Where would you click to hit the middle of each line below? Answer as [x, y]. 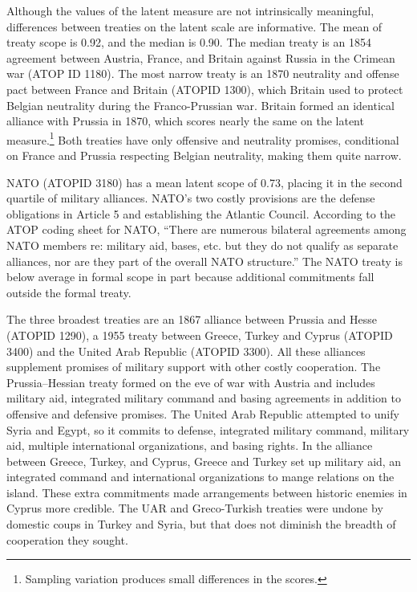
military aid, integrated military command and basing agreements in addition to [204, 398]
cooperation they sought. [67, 539]
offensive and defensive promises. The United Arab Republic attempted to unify [203, 413]
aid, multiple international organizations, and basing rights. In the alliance [190, 445]
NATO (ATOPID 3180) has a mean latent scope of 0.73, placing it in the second [204, 182]
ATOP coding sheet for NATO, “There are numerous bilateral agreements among [206, 229]
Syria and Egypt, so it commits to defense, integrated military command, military [208, 429]
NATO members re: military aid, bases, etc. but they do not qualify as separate [202, 245]
